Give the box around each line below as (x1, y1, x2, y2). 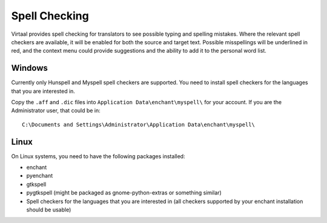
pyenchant (26, 172, 53, 179)
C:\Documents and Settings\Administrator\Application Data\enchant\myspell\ (22, 121, 256, 128)
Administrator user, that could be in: (11, 107, 101, 115)
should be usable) (26, 206, 71, 213)
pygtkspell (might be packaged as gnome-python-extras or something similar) (26, 189, 222, 196)
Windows (11, 63, 48, 73)
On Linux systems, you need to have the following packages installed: (11, 152, 185, 160)
